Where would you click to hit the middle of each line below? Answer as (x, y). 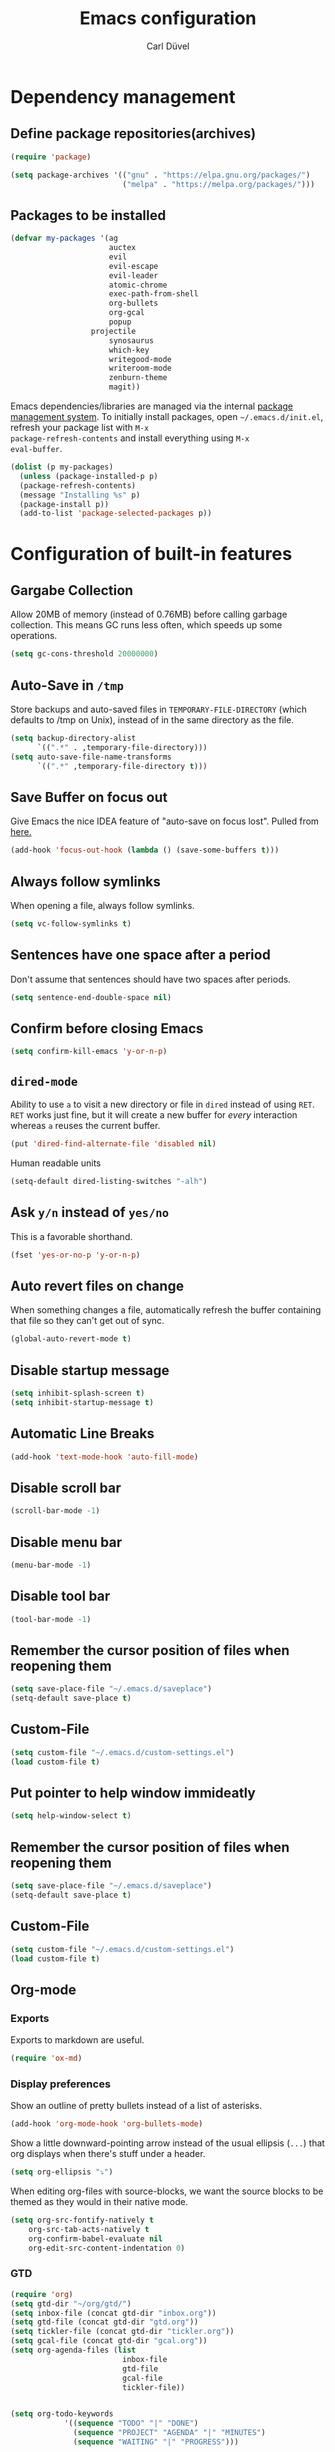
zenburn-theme (138, 378)
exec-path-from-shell (153, 294)
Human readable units (56, 1163)
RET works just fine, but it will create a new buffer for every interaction (154, 1115)
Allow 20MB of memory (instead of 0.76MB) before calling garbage (149, 614)
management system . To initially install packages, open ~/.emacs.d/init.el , (167, 417)
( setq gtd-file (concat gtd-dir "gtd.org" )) (104, 2322)
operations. (34, 636)
